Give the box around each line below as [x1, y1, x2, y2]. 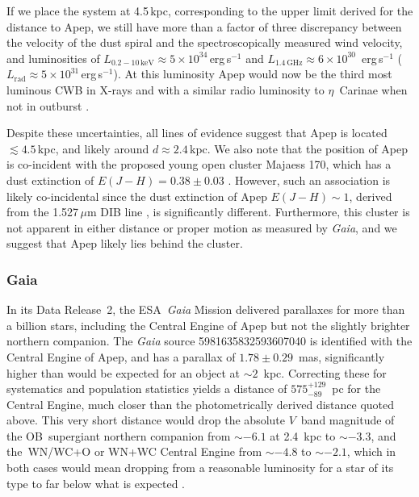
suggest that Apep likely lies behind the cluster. [6, 235, 243, 252]
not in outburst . [6, 97, 90, 114]
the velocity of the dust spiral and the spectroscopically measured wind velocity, [6, 34, 403, 51]
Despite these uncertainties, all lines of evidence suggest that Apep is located [6, 124, 388, 141]
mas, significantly [299, 348, 385, 365]
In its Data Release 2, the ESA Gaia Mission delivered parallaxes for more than [6, 301, 405, 318]
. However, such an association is [228, 171, 391, 188]
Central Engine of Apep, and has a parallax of [6, 348, 236, 365]
